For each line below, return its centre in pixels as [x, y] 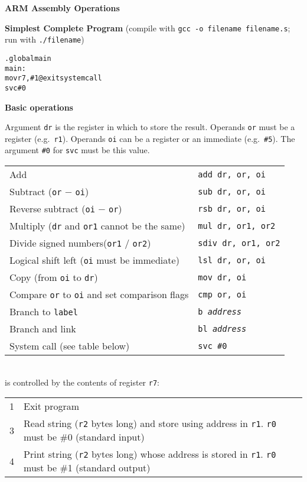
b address [220, 311]
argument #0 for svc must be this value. [77, 150]
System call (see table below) [70, 346]
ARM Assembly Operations [62, 8]
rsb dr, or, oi [232, 208]
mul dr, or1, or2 [237, 226]
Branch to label [44, 312]
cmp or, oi [222, 294]
